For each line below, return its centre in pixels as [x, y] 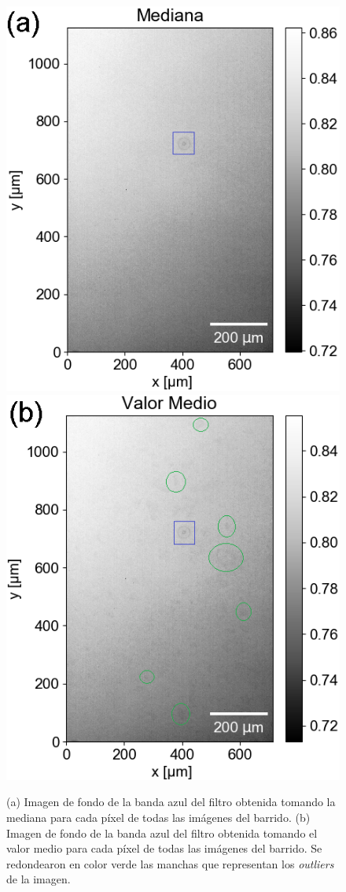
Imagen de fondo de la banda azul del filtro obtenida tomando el [162, 833]
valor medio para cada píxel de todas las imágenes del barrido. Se [164, 848]
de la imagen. [39, 879]
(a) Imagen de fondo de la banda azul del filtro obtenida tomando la [171, 802]
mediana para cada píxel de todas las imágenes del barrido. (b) [158, 817]
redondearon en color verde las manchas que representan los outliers [170, 863]
